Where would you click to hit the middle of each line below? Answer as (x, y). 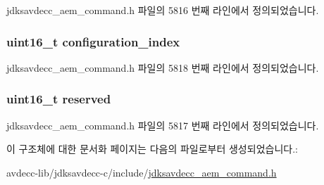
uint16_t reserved (59, 99)
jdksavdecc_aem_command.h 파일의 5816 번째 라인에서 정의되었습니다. (163, 10)
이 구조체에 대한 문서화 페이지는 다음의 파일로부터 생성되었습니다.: (152, 149)
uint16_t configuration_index (93, 41)
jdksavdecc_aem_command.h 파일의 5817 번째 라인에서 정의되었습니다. (163, 125)
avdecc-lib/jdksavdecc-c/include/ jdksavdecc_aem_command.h (142, 172)
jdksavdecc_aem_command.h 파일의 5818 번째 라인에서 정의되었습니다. (163, 67)
